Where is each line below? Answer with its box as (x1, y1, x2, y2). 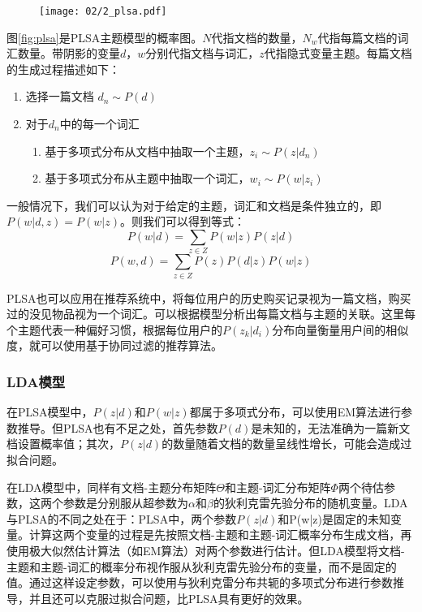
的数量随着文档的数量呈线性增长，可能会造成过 (161, 435, 412, 452)
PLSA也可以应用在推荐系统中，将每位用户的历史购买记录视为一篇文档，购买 (6, 289, 411, 306)
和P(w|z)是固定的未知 (278, 510, 390, 527)
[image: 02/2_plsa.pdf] (39, 6, 167, 17)
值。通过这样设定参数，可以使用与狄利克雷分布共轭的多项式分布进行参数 (6, 574, 393, 591)
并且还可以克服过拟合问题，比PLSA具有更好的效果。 (28, 589, 309, 606)
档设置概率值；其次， (6, 435, 120, 452)
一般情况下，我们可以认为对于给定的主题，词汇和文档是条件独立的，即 (6, 196, 381, 213)
